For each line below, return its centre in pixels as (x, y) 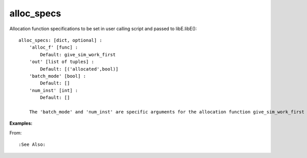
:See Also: (32, 145)
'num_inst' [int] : (53, 90)
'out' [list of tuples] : (62, 62)
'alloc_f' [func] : (53, 48)
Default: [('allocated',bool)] (79, 69)
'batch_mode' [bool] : (58, 76)
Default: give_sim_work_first (78, 54)
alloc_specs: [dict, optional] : (60, 40)
